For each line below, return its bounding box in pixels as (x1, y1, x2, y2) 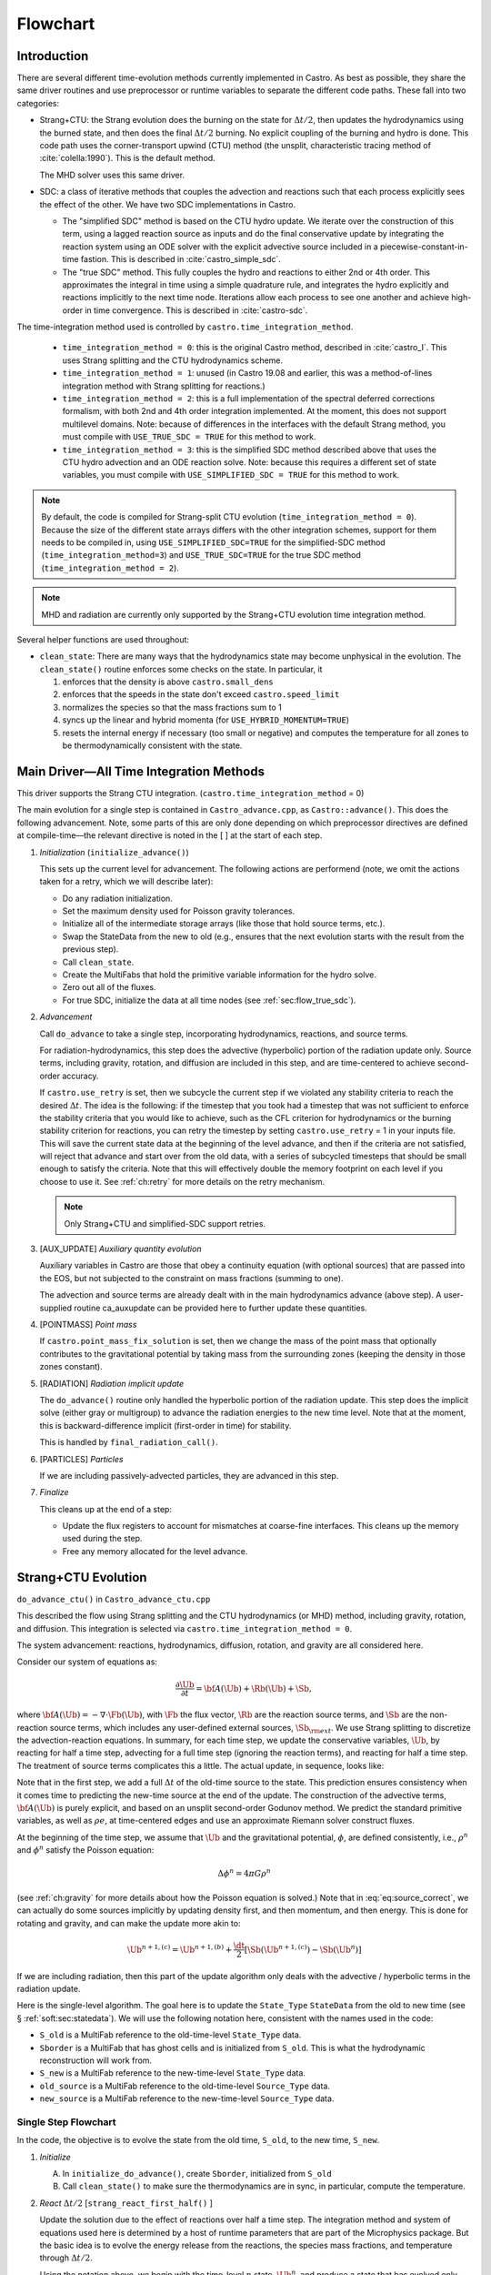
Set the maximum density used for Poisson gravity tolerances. (62, 905, 296, 916)
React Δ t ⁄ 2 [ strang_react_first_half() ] (39, 2198, 214, 2209)
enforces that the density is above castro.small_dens (62, 676, 275, 687)
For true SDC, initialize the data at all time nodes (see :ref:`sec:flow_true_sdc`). (62, 995, 356, 1006)
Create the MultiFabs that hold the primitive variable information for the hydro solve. (62, 969, 376, 980)
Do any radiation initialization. (62, 893, 173, 904)
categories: (16, 97, 59, 108)
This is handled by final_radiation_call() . (39, 1437, 218, 1448)
